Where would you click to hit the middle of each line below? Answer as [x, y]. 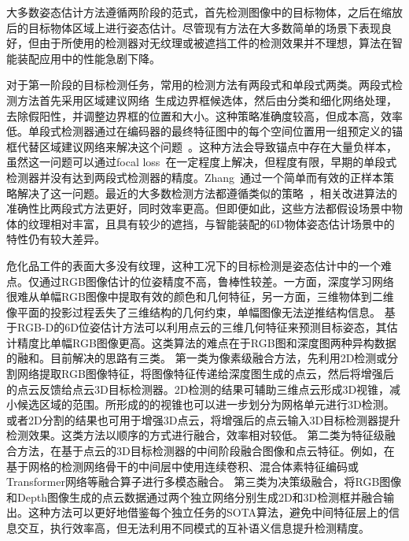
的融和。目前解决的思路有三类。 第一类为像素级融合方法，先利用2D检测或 [197, 358]
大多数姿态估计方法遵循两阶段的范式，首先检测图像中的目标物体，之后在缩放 [204, 12]
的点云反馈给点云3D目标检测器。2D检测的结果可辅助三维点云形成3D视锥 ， [198, 389]
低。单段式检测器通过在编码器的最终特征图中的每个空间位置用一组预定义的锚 [204, 131]
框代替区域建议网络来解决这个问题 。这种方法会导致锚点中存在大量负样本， [202, 146]
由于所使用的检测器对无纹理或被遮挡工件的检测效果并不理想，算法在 [215, 43]
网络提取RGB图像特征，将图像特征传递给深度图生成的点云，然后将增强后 [205, 374]
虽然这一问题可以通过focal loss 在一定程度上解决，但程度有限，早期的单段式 [202, 162]
